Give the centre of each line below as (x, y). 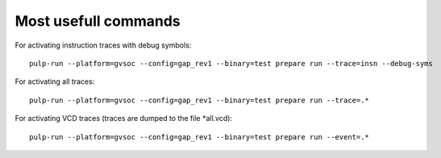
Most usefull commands (98, 21)
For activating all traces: (55, 81)
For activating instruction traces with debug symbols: (103, 45)
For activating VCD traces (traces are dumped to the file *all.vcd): (124, 118)
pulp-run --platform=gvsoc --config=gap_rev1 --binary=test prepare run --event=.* (200, 137)
